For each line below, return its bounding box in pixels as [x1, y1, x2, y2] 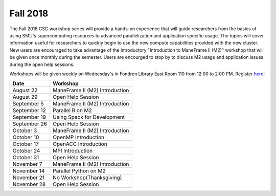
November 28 [12, 181, 46, 188]
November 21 [12, 174, 45, 181]
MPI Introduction [53, 147, 93, 155]
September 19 [12, 114, 46, 121]
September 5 [12, 100, 44, 107]
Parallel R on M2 [53, 107, 92, 114]
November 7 [12, 161, 42, 168]
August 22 [12, 87, 38, 94]
